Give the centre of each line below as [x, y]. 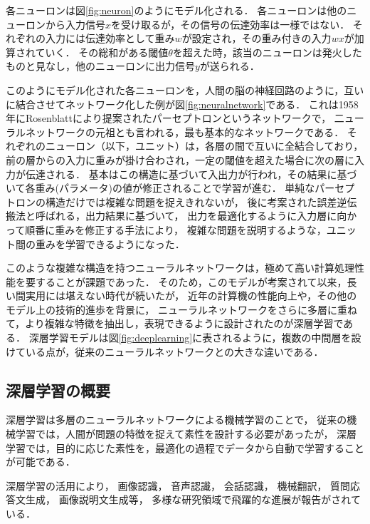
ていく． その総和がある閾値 [102, 52]
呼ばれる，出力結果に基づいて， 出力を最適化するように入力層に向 [191, 216]
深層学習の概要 [58, 390]
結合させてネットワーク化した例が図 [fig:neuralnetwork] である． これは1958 [187, 104]
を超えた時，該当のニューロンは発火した [267, 52]
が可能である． [41, 462]
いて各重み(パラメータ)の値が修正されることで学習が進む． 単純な [160, 188]
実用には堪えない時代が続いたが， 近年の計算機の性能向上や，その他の [191, 296]
